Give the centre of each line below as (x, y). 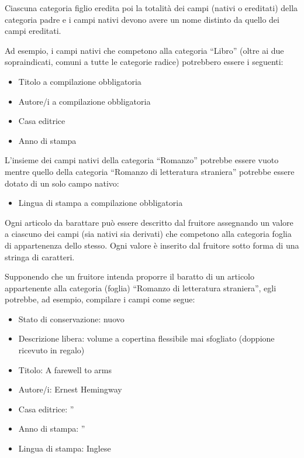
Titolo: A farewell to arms (65, 369)
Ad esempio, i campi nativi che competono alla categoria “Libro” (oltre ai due (144, 50)
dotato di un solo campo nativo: (62, 183)
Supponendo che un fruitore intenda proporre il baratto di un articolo (129, 276)
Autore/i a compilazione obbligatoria (84, 101)
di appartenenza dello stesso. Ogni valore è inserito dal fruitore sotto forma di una (152, 245)
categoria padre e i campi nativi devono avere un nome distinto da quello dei (142, 19)
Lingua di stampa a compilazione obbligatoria (101, 203)
